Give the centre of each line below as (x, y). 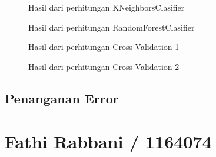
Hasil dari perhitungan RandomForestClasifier (112, 27)
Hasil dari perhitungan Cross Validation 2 (104, 66)
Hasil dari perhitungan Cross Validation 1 (104, 47)
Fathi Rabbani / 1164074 (108, 141)
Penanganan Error (62, 98)
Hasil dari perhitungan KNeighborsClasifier (107, 7)
